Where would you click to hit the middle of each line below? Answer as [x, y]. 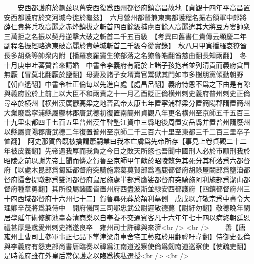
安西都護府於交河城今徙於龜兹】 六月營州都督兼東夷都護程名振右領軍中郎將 [125, 17]
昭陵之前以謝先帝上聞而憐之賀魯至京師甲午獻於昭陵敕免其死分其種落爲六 [120, 160]
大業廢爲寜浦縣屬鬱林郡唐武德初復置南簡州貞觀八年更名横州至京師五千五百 [124, 112]
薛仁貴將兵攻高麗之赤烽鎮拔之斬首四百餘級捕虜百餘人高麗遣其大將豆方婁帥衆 [127, 27]
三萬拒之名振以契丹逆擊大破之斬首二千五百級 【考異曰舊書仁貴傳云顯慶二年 [125, 36]
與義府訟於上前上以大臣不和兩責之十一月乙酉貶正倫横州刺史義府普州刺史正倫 [127, 93]
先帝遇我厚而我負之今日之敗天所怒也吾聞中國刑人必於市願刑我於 [147, 150]
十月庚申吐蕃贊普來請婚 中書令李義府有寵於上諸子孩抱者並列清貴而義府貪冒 [127, 65]
